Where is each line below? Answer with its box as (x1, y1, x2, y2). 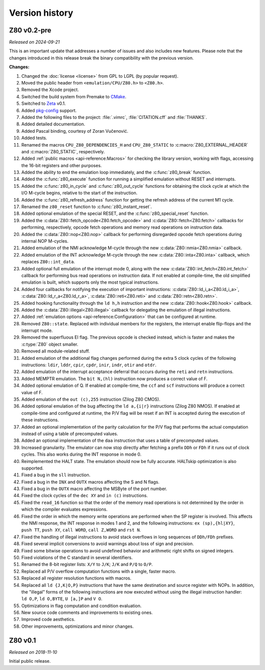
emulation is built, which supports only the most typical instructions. (21, 279, 159, 285)
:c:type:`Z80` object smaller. (21, 341, 79, 347)
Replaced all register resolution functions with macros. (21, 575, 132, 581)
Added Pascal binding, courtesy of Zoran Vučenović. (21, 128, 129, 134)
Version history (9, 7, 74, 18)
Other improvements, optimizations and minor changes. (21, 623, 134, 629)
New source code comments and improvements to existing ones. (21, 610, 153, 615)
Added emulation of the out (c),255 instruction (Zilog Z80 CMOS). (21, 396, 160, 402)
